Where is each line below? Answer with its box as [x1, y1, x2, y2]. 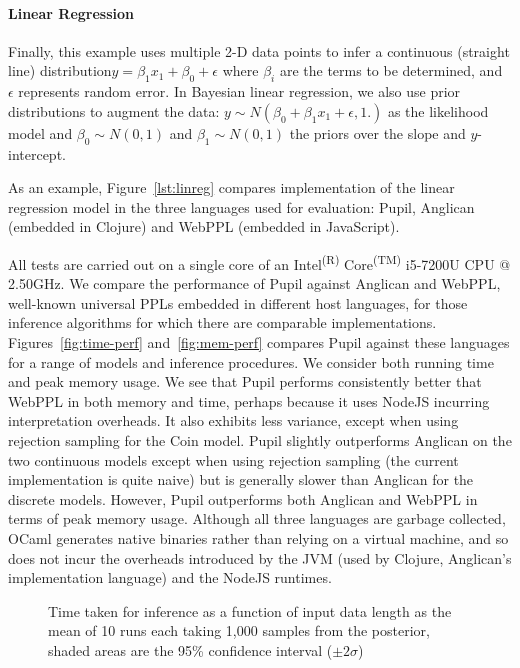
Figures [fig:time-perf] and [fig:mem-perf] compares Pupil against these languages [8, 331, 510, 352]
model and [8, 122, 73, 143]
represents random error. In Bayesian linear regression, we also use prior [18, 81, 461, 102]
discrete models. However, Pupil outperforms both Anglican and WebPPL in [8, 488, 478, 509]
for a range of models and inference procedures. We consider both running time [8, 351, 494, 372]
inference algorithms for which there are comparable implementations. [8, 312, 437, 333]
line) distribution [8, 60, 112, 81]
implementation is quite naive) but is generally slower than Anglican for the [8, 469, 474, 490]
